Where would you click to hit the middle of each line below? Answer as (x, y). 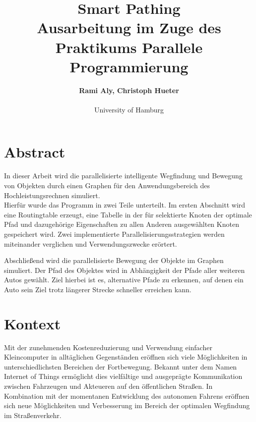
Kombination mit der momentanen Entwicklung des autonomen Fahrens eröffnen (127, 396)
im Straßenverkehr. (33, 415)
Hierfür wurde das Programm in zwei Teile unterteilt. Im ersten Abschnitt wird (125, 205)
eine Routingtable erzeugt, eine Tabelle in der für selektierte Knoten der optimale (128, 214)
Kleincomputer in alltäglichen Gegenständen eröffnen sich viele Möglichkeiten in (126, 357)
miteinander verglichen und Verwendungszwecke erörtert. (91, 243)
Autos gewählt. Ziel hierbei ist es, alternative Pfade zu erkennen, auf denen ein (124, 280)
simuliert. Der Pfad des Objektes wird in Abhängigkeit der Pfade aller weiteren (125, 270)
